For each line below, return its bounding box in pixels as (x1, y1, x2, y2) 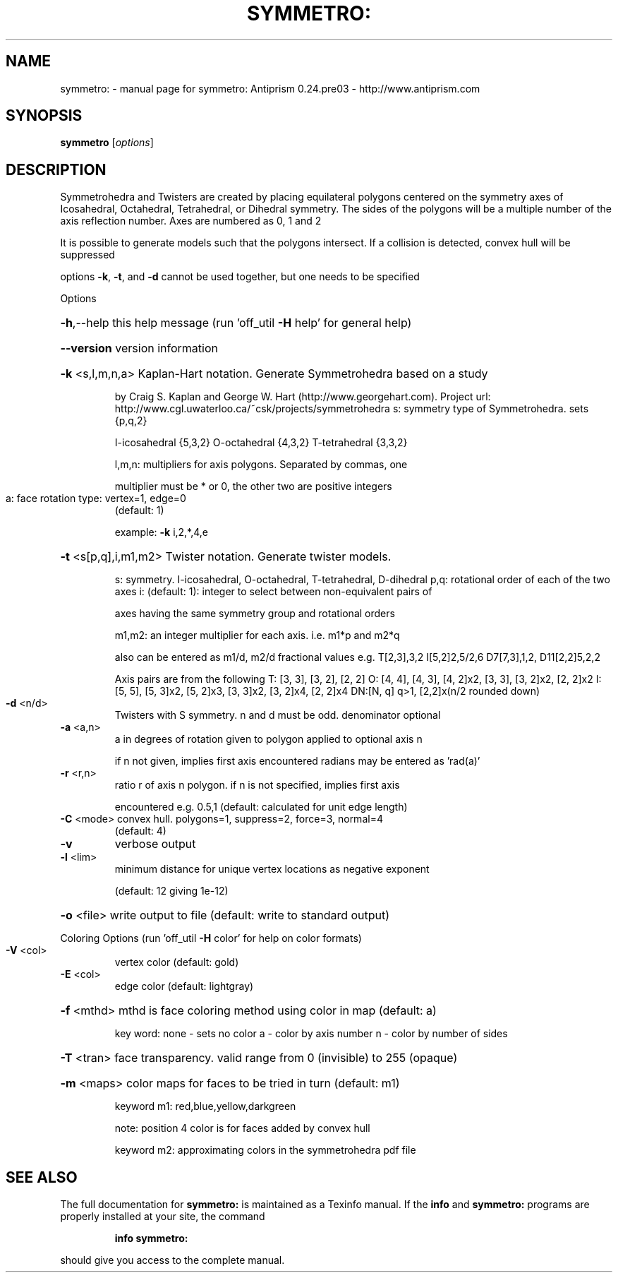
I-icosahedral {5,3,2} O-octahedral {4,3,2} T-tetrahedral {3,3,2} (114, 436, 408, 449)
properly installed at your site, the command (60, 1210, 265, 1223)
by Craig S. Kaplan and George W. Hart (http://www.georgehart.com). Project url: (114, 390, 491, 403)
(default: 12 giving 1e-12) (114, 885, 229, 897)
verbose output (114, 837, 196, 852)
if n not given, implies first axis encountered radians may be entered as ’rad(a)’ (114, 755, 480, 768)
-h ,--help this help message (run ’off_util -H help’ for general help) (60, 316, 412, 330)
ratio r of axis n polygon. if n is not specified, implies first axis (114, 779, 400, 792)
